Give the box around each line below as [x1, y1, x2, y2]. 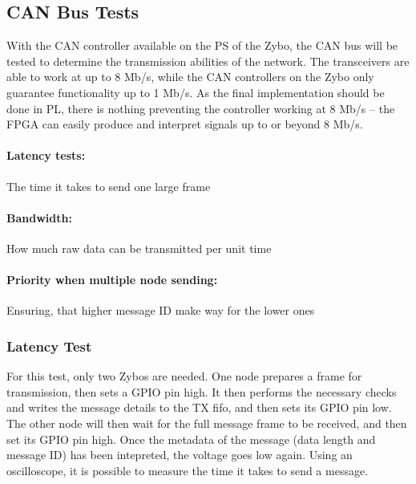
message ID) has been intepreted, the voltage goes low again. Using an [6, 446, 353, 463]
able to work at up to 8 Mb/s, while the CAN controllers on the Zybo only [6, 68, 374, 85]
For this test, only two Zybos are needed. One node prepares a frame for [6, 368, 362, 384]
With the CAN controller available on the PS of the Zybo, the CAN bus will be [6, 37, 398, 54]
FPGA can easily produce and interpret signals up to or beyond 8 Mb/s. [6, 116, 363, 132]
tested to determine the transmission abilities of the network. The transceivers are [6, 52, 410, 69]
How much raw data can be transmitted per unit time [6, 239, 272, 256]
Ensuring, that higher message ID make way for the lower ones [6, 302, 315, 319]
